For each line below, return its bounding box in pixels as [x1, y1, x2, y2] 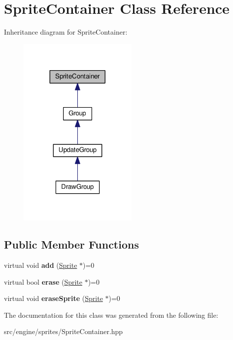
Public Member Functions [4, 237, 139, 252]
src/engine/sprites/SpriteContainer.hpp [4, 326, 123, 337]
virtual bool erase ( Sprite [4, 276, 82, 287]
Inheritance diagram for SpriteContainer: [4, 27, 128, 37]
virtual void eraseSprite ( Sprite [4, 293, 103, 303]
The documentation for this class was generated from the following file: [4, 309, 218, 320]
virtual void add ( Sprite [4, 259, 77, 270]
